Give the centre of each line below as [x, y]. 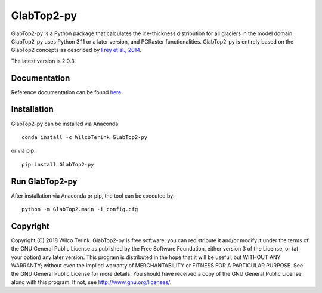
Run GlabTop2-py [44, 181]
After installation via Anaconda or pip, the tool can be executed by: [93, 195]
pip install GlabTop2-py [58, 164]
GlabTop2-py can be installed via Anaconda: [66, 124]
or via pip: [23, 151]
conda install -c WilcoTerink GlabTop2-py [85, 137]
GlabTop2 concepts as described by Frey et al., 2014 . [76, 50]
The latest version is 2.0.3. [44, 61]
